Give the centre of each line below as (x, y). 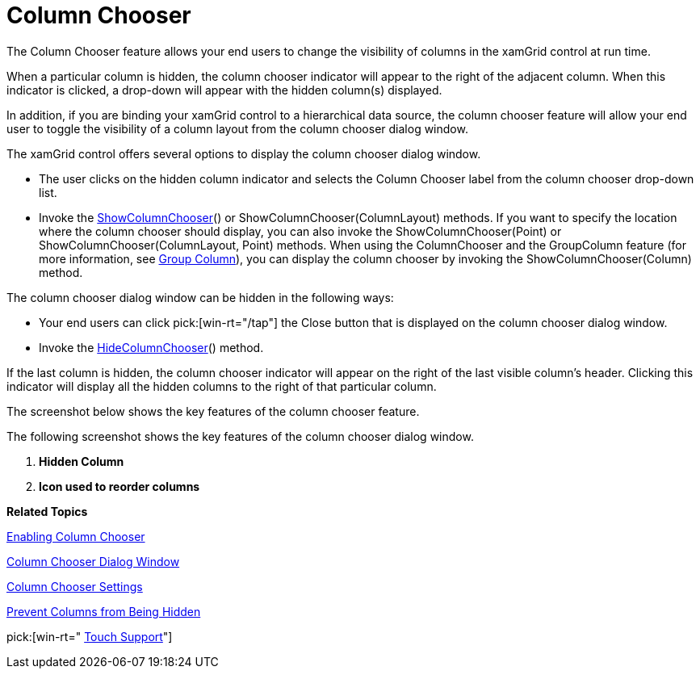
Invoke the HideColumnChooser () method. (151, 347)
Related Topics (47, 511)
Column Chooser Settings (75, 586)
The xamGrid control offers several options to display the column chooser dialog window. (244, 153)
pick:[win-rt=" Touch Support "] (90, 636)
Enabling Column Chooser (76, 536)
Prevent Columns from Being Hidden (104, 611)
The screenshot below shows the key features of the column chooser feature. (213, 411)
